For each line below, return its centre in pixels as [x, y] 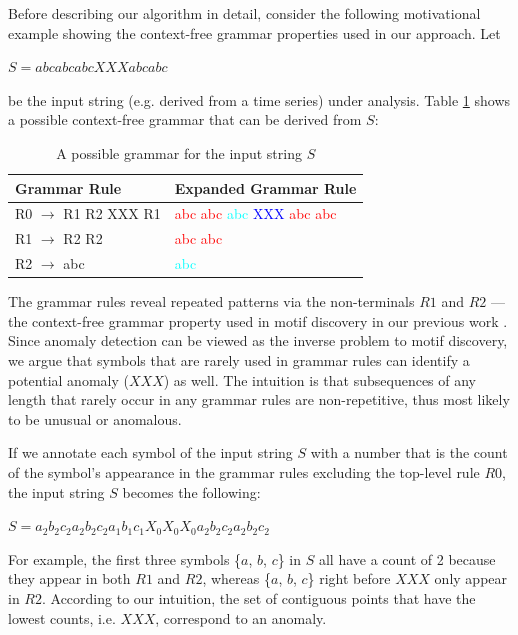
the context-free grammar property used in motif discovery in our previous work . [258, 320]
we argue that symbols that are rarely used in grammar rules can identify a [239, 359]
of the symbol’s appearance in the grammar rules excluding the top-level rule [244, 471]
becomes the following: [191, 491]
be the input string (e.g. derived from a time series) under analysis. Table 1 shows [259, 99]
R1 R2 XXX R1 [112, 213]
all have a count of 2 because [407, 558]
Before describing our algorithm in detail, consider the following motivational [244, 13]
